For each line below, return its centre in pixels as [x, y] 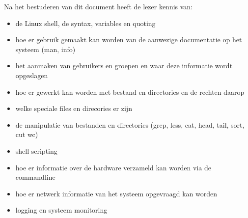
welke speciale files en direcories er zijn [74, 108]
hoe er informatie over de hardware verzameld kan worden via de [113, 167]
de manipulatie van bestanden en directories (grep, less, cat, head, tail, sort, [130, 124]
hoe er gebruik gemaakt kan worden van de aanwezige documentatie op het [129, 40]
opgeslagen [32, 75]
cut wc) [27, 134]
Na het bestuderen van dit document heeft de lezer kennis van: [98, 6]
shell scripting [36, 150]
